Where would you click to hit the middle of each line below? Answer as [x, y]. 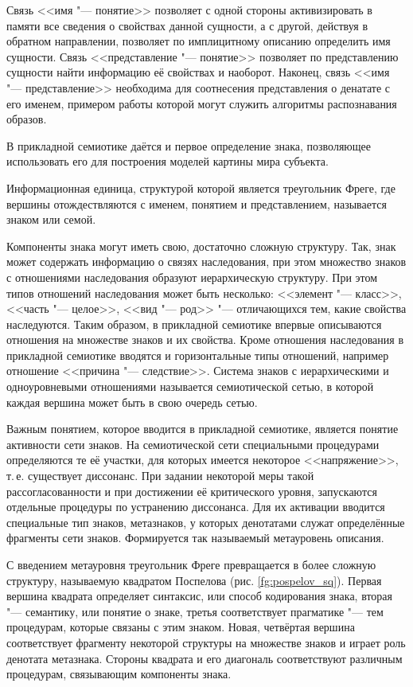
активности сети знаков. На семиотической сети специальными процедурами [193, 444]
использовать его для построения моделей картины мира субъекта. [168, 161]
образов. [27, 119]
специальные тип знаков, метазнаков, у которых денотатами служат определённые [206, 522]
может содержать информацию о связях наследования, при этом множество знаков [206, 262]
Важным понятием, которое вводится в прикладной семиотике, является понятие [203, 429]
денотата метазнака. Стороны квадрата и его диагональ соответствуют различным [205, 658]
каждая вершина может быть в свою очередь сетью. [132, 402]
